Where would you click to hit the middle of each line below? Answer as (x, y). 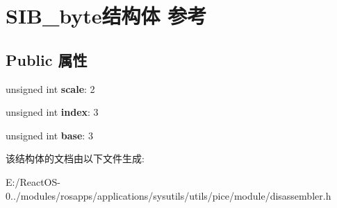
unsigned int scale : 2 (50, 88)
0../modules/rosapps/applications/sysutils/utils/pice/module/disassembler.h (168, 195)
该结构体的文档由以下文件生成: (75, 158)
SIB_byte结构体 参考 (106, 16)
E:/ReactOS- (33, 181)
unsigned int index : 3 (52, 112)
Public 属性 (47, 59)
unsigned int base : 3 (49, 135)
